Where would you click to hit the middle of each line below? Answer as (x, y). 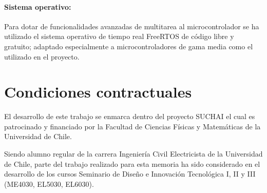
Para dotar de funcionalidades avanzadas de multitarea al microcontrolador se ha (132, 26)
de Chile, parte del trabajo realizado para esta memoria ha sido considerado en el (132, 163)
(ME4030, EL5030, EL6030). (49, 184)
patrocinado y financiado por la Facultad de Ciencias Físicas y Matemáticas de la (132, 126)
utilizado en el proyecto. (42, 56)
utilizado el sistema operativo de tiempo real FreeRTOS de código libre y (119, 36)
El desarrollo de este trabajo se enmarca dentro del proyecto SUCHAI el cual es (130, 116)
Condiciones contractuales (98, 92)
